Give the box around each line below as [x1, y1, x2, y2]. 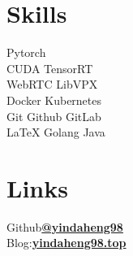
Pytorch [6, 44, 46, 61]
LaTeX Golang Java [6, 124, 105, 141]
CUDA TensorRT [6, 59, 93, 76]
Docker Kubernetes [6, 91, 102, 108]
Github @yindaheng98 [6, 218, 123, 235]
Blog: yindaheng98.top [6, 234, 127, 251]
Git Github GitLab [6, 107, 101, 124]
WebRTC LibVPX [6, 76, 98, 93]
